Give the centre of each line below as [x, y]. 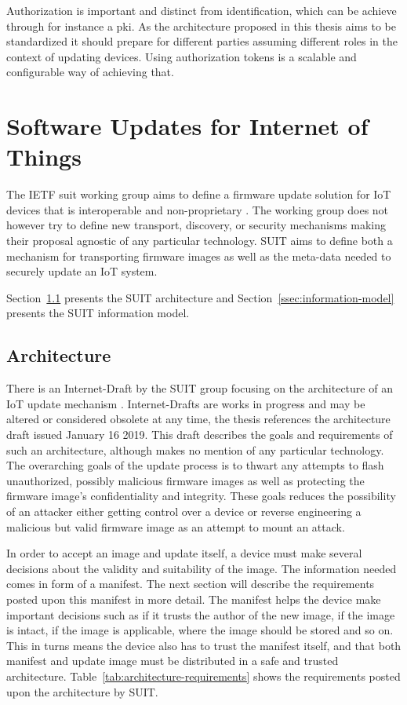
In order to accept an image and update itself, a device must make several [184, 553]
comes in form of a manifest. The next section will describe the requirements [191, 584]
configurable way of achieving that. [90, 72]
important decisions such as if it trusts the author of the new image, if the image [201, 614]
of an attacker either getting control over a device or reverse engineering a [184, 511]
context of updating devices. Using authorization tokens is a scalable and [182, 56]
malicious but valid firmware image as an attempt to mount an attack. [176, 526]
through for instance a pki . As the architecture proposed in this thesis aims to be [201, 26]
